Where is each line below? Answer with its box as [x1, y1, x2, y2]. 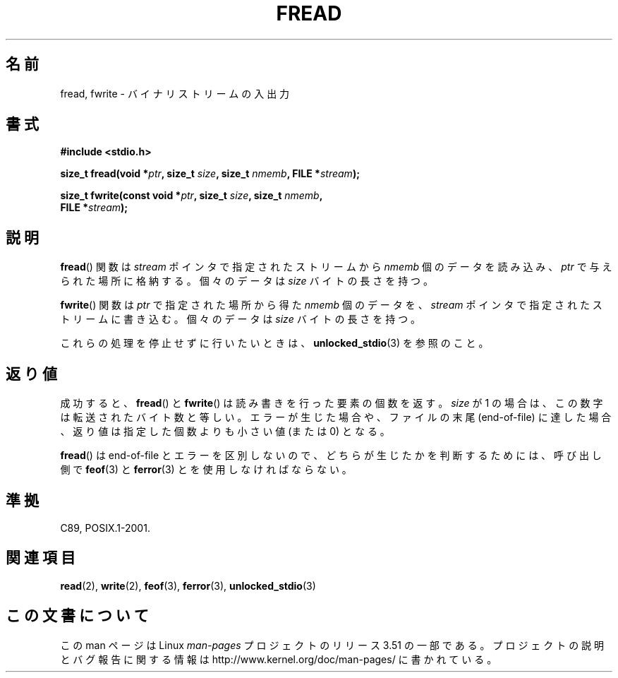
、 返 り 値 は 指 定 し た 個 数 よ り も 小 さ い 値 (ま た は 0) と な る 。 [60, 425, 390, 438]
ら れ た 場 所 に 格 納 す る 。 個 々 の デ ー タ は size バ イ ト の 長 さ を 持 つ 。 [60, 275, 434, 287]
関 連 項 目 [6, 549, 75, 567]
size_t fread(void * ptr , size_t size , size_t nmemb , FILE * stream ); [60, 167, 360, 180]
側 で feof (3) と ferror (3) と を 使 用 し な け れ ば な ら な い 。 [60, 463, 352, 476]
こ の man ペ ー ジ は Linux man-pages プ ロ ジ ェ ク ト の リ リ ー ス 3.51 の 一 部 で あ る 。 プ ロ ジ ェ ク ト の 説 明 [60, 638, 605, 651]
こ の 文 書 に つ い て [6, 607, 149, 625]
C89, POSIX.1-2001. [60, 521, 150, 534]
